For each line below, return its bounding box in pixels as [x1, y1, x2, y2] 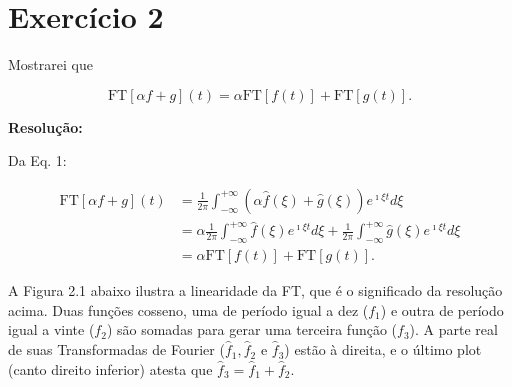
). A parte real [409, 319, 498, 340]
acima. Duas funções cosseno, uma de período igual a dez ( [8, 299, 369, 320]
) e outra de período [380, 299, 504, 320]
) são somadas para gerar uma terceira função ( [106, 319, 398, 340]
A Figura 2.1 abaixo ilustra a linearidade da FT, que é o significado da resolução [8, 280, 503, 301]
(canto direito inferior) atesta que [8, 358, 213, 379]
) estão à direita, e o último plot [284, 339, 482, 360]
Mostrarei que [8, 54, 93, 75]
